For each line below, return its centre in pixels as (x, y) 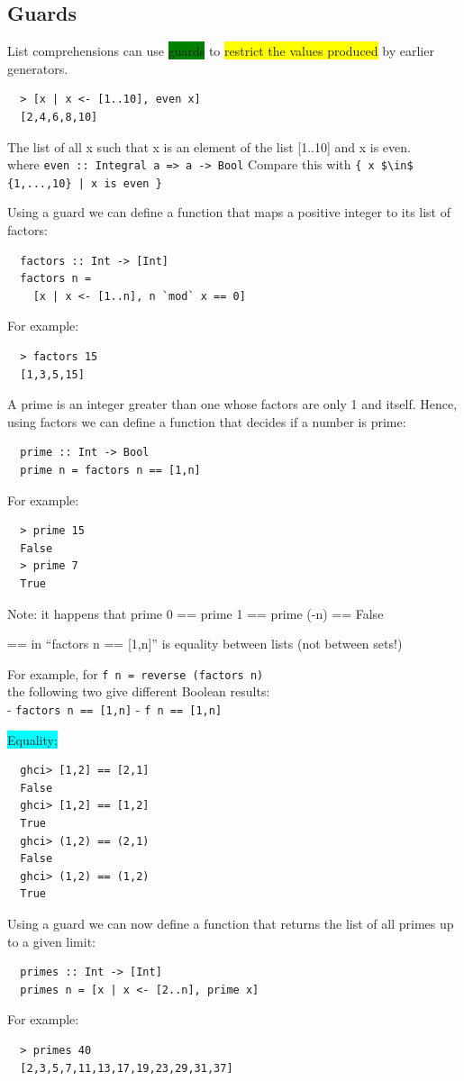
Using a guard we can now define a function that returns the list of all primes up (231, 924)
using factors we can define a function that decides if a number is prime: (207, 421)
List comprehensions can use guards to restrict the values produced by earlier (221, 51)
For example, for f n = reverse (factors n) (136, 673)
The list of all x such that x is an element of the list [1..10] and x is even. (209, 146)
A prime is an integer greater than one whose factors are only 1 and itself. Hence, (232, 404)
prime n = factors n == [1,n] (110, 471)
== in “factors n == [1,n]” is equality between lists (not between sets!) (205, 644)
